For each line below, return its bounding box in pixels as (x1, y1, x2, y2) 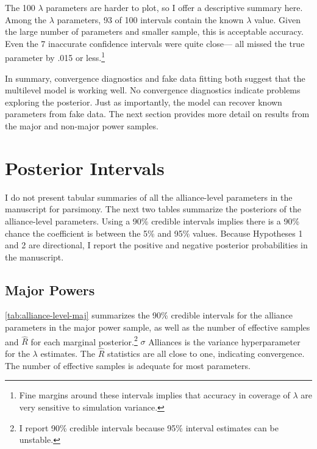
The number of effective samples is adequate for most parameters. (5, 359, 251, 372)
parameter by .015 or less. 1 (5, 49, 105, 64)
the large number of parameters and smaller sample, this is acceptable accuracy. (5, 25, 304, 38)
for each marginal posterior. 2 (30, 333, 138, 348)
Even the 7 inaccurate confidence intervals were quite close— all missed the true (5, 37, 305, 49)
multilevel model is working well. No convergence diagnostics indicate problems (5, 84, 301, 96)
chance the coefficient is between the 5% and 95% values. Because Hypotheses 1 (5, 226, 303, 239)
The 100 (5, 1, 35, 13)
